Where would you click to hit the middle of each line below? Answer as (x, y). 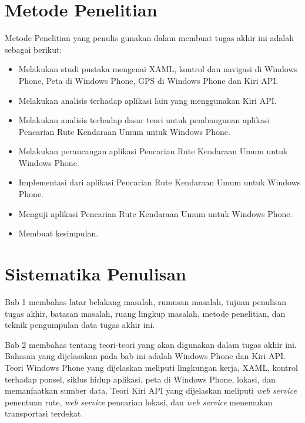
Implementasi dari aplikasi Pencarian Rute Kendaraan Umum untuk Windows (160, 182)
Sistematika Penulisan (95, 274)
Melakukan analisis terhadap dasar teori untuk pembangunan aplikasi (144, 120)
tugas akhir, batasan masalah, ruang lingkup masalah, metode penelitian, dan (145, 313)
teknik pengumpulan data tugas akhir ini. (80, 325)
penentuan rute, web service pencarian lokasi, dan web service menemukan (139, 402)
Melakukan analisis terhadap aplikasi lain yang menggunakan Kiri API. (148, 100)
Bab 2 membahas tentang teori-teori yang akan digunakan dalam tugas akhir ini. (151, 344)
